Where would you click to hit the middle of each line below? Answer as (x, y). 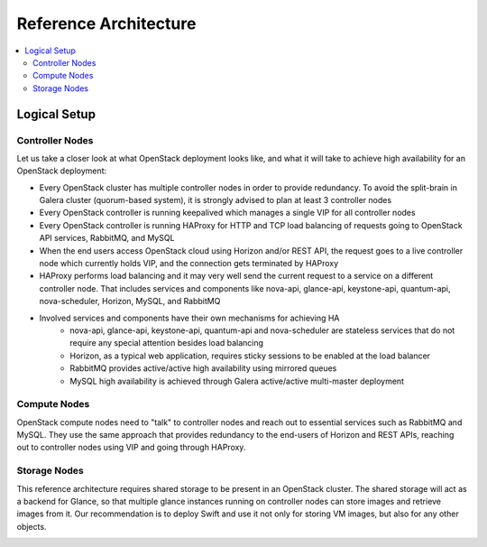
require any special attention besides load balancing (167, 343)
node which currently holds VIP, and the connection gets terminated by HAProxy (189, 263)
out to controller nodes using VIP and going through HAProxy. (131, 448)
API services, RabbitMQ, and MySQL (107, 238)
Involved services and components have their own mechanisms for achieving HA (189, 318)
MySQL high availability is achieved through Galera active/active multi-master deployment (237, 381)
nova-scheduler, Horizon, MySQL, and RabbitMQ (130, 301)
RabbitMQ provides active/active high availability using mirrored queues (203, 368)
